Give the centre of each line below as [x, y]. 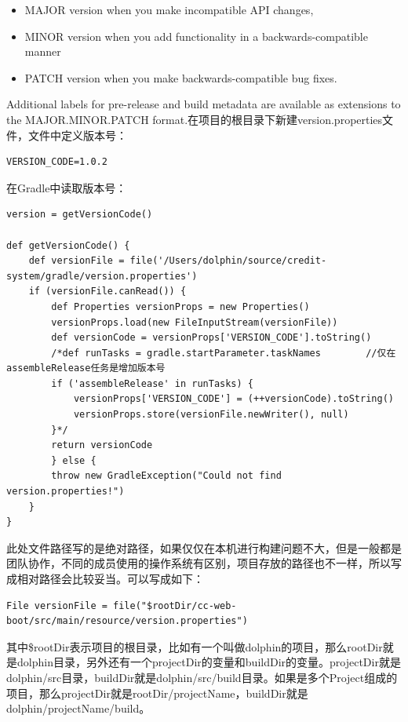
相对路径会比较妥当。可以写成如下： [110, 578]
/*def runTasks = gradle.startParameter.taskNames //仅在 [224, 353]
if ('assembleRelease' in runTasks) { [152, 383]
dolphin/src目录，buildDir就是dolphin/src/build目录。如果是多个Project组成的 [202, 677]
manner [43, 51]
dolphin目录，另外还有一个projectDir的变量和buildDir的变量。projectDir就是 [209, 662]
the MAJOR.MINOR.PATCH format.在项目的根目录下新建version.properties [195, 119]
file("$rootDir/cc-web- [175, 605]
